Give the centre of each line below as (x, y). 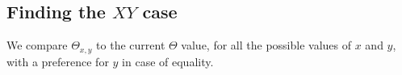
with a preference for (58, 61)
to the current (131, 45)
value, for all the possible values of (266, 45)
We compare (37, 45)
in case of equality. (168, 61)
